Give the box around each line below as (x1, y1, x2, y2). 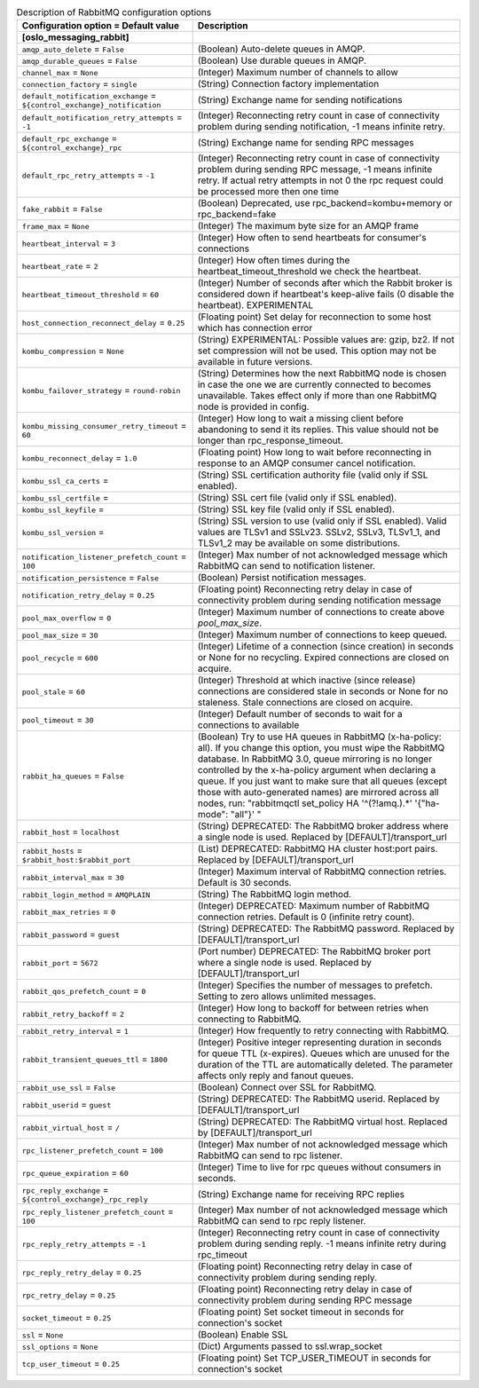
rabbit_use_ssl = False (21, 1081, 116, 1093)
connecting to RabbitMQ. (197, 1013, 302, 1025)
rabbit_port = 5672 (21, 957, 98, 969)
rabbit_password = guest (21, 928, 120, 941)
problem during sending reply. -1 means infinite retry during (197, 1238, 447, 1250)
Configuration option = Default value (21, 20, 180, 32)
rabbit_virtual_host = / (21, 1121, 120, 1133)
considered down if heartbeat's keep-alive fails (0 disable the (197, 288, 454, 301)
